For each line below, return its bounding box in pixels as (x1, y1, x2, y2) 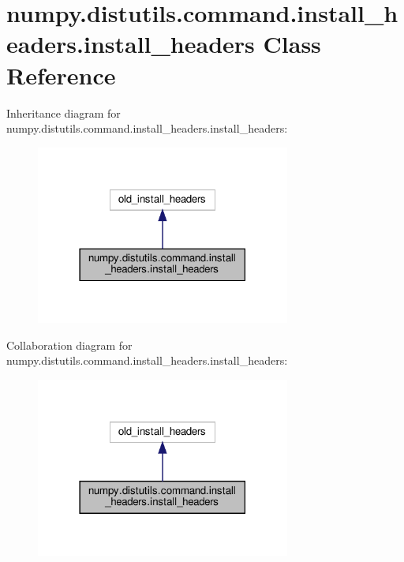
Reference (6, 58, 116, 91)
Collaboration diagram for (6, 336, 133, 353)
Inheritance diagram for (6, 104, 121, 121)
